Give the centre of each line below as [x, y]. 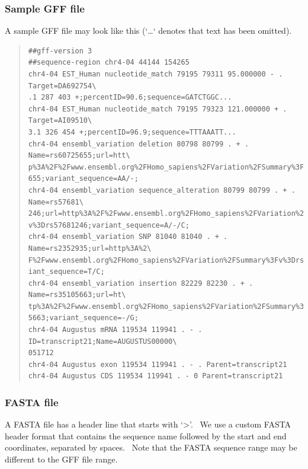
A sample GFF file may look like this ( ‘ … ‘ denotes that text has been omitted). [148, 31]
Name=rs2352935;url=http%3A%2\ [90, 248]
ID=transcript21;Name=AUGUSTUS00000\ [102, 341]
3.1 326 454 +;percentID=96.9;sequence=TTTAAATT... [132, 132]
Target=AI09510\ [60, 121]
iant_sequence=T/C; [66, 272]
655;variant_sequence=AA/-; [83, 179]
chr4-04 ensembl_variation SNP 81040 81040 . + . [128, 237]
